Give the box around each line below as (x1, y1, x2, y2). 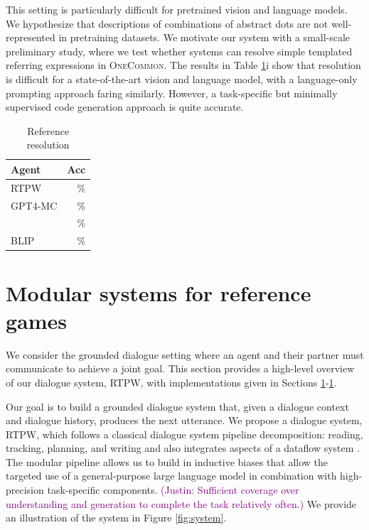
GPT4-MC (11, 198, 58, 212)
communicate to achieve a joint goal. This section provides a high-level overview (6, 361, 355, 376)
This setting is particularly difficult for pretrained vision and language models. (6, 2, 348, 16)
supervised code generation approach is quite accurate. (6, 99, 244, 114)
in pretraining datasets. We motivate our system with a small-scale (58, 30, 351, 45)
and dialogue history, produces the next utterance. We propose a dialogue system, (6, 413, 363, 428)
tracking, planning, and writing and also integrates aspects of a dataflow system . (6, 440, 360, 455)
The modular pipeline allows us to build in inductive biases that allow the (6, 454, 328, 469)
